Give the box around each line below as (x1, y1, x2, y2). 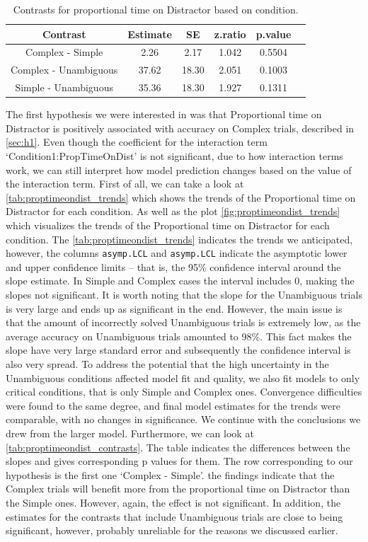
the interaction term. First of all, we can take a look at (6, 176, 244, 191)
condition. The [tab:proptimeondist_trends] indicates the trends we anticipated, (6, 231, 353, 246)
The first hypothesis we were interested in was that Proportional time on (6, 107, 322, 122)
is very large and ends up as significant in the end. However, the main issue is (6, 301, 343, 316)
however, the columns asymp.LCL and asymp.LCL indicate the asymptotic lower (6, 246, 347, 260)
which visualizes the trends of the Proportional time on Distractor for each (6, 217, 330, 232)
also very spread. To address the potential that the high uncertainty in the (6, 356, 329, 371)
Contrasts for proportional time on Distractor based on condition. (13, 2, 299, 16)
